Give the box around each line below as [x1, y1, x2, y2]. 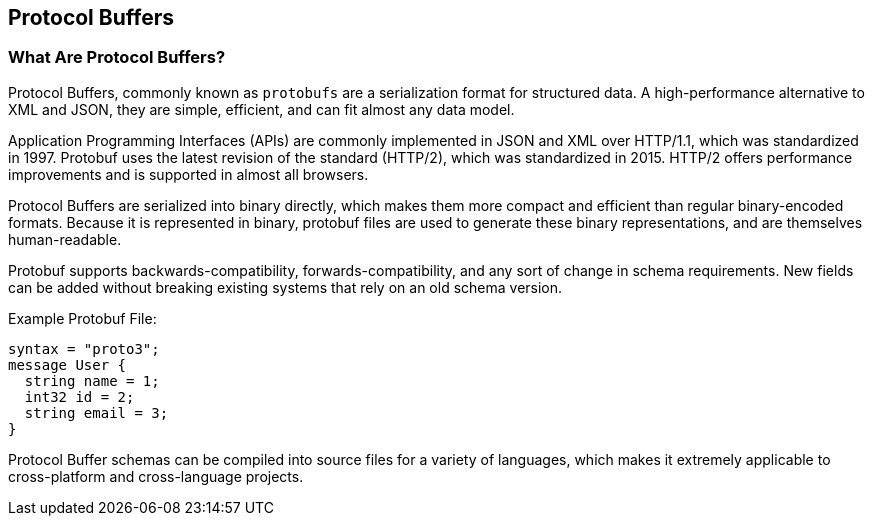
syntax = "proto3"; [8, 340, 160, 357]
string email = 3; [24, 404, 169, 421]
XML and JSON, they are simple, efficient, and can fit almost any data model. [8, 100, 515, 118]
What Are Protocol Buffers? [8, 47, 226, 68]
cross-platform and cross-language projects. [8, 467, 304, 485]
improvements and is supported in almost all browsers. [8, 165, 369, 183]
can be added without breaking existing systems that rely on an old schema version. [8, 278, 563, 296]
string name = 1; [24, 372, 160, 389]
